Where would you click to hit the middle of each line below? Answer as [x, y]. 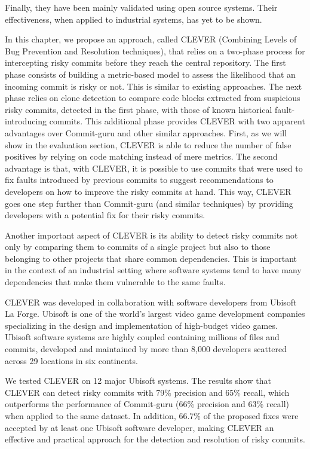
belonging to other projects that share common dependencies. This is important [151, 258]
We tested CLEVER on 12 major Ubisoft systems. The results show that [138, 381]
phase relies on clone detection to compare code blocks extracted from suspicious [153, 98]
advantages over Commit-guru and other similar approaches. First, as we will [146, 132]
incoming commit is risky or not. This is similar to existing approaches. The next [154, 86]
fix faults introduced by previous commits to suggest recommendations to [139, 180]
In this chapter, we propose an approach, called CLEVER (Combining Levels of [151, 39]
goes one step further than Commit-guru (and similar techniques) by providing [149, 203]
